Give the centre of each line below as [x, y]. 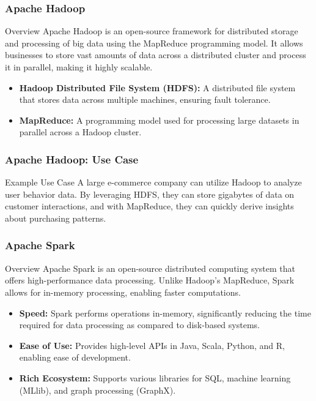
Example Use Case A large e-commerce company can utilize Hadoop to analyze [153, 182]
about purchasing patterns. [56, 218]
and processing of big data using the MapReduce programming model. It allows [154, 43]
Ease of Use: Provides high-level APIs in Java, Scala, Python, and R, [152, 345]
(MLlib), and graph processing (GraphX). [97, 390]
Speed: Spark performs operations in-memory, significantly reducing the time [165, 313]
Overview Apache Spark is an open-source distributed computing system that [150, 268]
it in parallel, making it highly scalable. [79, 67]
